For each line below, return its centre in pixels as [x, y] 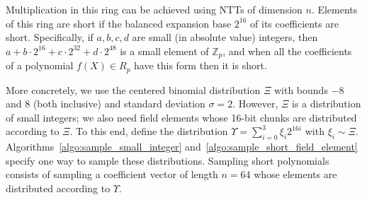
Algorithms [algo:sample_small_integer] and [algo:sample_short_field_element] [182, 147]
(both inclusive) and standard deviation [119, 104]
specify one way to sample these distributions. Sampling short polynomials [168, 160]
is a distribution [327, 104]
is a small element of [164, 51]
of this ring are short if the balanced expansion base [119, 23]
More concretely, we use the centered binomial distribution [133, 89]
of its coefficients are [295, 23]
